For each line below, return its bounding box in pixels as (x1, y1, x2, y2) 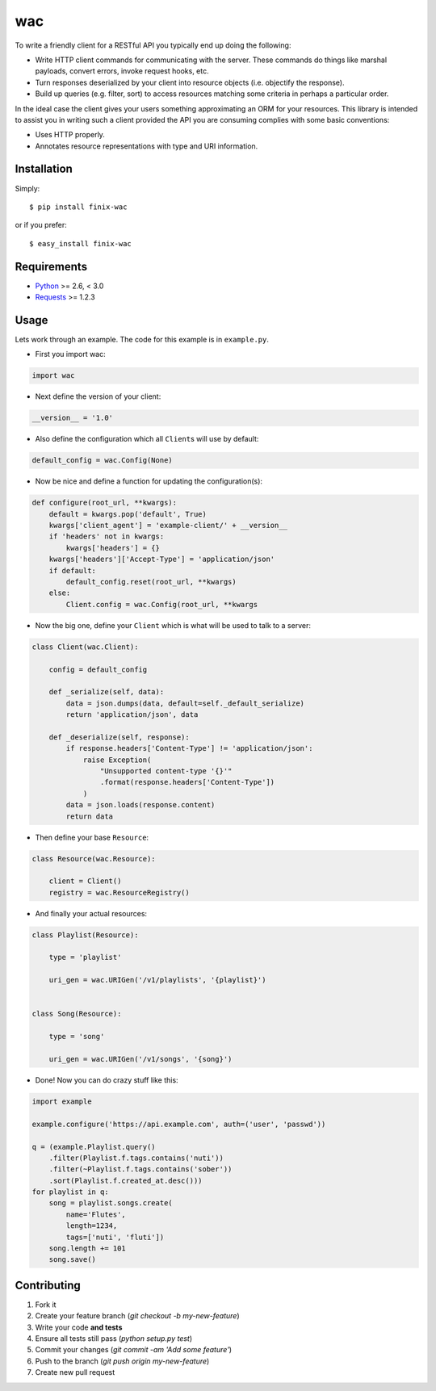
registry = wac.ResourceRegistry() (48, 888, 190, 897)
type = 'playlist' (48, 953, 122, 962)
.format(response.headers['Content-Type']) (99, 777, 275, 787)
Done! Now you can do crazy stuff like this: (35, 1075, 178, 1085)
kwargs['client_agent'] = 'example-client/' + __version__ (48, 521, 288, 530)
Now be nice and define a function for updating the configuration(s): (35, 476, 262, 486)
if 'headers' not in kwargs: (48, 532, 165, 541)
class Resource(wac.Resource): (31, 854, 157, 863)
